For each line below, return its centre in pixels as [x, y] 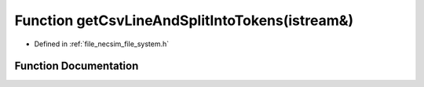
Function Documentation [77, 66]
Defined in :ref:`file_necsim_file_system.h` [102, 44]
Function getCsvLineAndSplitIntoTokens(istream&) [184, 20]
